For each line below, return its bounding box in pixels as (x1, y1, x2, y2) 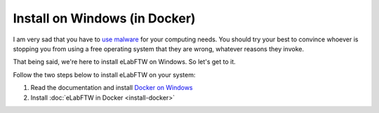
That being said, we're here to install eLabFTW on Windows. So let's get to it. (13, 58, 237, 66)
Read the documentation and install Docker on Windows (30, 84, 193, 92)
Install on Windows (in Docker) (13, 11, 196, 26)
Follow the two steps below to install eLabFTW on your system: (13, 70, 196, 79)
